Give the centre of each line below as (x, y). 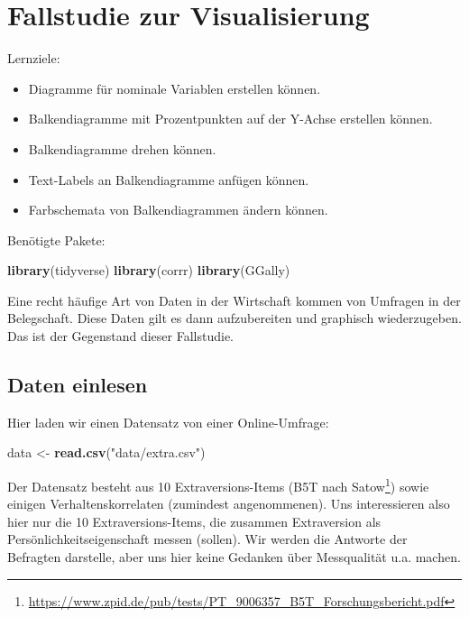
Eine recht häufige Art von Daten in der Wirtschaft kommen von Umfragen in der (234, 300)
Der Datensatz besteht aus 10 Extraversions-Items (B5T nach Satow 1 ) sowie (218, 485)
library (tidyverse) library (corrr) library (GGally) (149, 270)
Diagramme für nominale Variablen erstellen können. (175, 88)
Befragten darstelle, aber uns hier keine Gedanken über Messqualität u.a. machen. (234, 557)
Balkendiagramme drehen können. (122, 148)
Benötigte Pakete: (56, 239)
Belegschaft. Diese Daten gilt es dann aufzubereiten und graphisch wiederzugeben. (234, 318)
